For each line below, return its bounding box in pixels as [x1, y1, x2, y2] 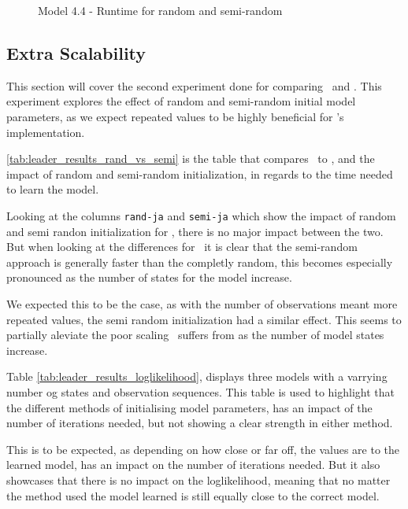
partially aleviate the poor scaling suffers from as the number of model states [6, 326, 384, 343]
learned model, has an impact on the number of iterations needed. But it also [6, 456, 380, 473]
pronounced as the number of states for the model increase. [6, 269, 292, 286]
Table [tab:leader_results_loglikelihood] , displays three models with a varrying [6, 368, 388, 385]
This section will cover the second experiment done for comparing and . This [6, 77, 382, 94]
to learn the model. [6, 181, 99, 197]
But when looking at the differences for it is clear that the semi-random [6, 238, 358, 255]
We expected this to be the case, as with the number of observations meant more [6, 295, 398, 312]
